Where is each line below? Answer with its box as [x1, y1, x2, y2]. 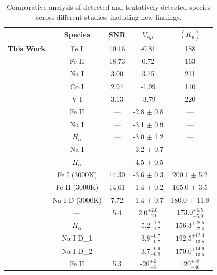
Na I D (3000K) [52, 194, 102, 205]
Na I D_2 [62, 246, 93, 256]
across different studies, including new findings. [35, 11, 182, 22]
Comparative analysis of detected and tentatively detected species [7, 2, 211, 12]
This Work [8, 43, 46, 54]
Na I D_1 [62, 232, 93, 243]
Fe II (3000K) [56, 181, 99, 192]
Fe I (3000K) [57, 169, 97, 179]
